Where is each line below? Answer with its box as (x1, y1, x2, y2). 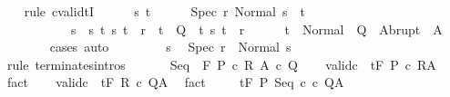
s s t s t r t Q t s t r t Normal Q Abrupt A (70, 19, 443, 38)
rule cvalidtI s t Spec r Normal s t (24, 2, 305, 20)
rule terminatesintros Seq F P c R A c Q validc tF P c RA (6, 54, 436, 73)
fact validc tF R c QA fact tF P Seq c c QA (6, 73, 344, 92)
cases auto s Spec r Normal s (49, 37, 291, 56)
